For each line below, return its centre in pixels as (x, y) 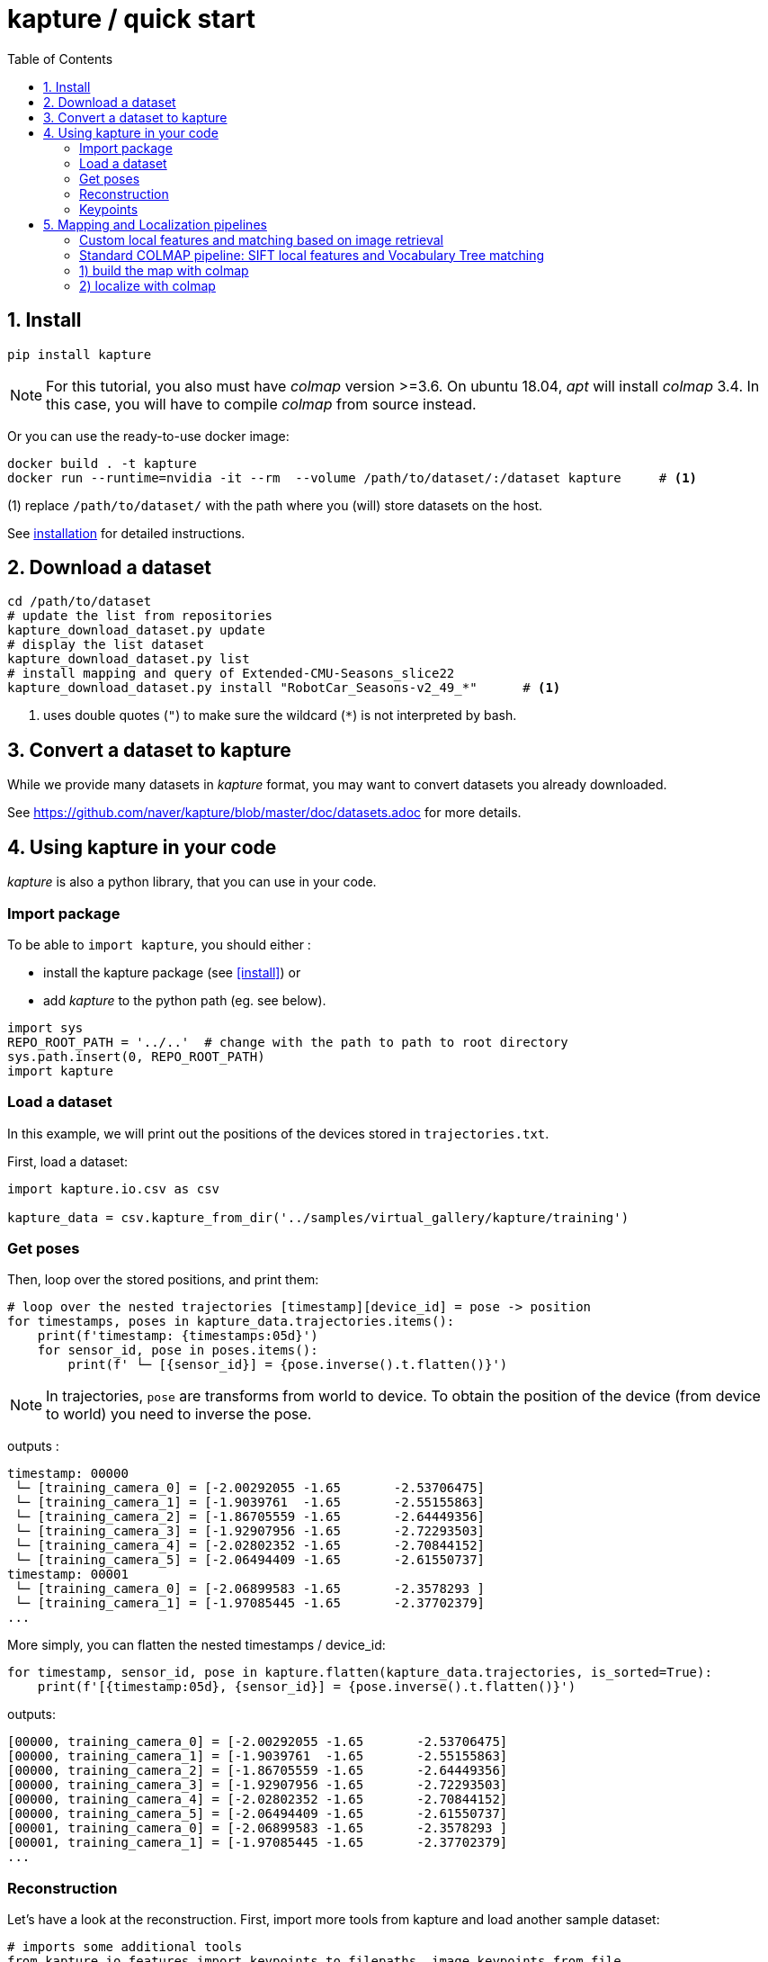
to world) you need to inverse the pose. (179, 1414)
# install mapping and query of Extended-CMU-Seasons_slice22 (231, 674)
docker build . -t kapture (102, 463)
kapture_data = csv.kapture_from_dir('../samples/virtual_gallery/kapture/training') (318, 1217)
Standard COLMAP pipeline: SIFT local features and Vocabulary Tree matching (312, 255)
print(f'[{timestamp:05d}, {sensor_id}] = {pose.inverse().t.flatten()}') (307, 1687)
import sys (45, 1027)
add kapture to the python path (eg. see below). (185, 1000)
